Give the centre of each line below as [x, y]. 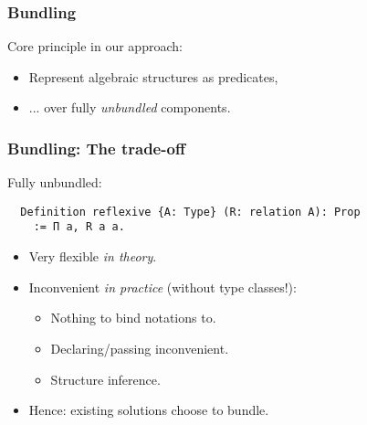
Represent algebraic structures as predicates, [153, 76]
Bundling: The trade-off [96, 148]
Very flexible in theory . [93, 256]
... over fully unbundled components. [130, 107]
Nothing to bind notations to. [133, 318]
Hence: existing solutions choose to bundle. [149, 410]
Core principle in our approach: [95, 46]
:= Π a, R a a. [79, 227]
